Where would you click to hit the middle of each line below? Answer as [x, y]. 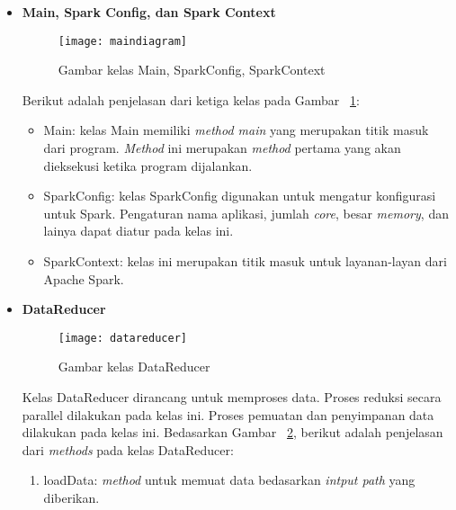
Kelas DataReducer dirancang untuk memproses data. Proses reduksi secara [232, 397]
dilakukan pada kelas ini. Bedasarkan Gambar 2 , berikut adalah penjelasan [232, 432]
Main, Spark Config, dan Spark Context [149, 12]
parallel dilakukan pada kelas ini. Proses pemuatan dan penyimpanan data [228, 414]
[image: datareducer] [122, 338]
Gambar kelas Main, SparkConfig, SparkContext [192, 70]
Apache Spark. [84, 278]
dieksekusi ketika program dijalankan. [148, 165]
